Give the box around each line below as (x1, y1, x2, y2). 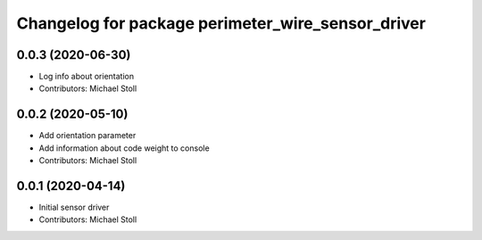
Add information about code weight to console (38, 143, 210, 153)
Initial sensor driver (38, 202, 110, 213)
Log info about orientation (38, 71, 134, 82)
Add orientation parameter (38, 130, 137, 141)
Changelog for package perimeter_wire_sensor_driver (16, 13, 426, 33)
